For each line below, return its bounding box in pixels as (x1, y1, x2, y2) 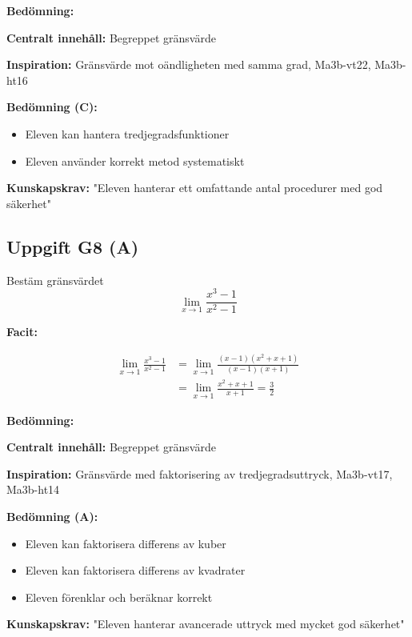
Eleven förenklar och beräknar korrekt (25, 588, 213, 605)
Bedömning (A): (6, 507, 98, 524)
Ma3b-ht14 (6, 481, 60, 498)
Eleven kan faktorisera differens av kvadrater (25, 562, 246, 579)
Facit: (6, 323, 38, 340)
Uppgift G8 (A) (6, 234, 139, 258)
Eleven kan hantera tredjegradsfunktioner (25, 125, 230, 142)
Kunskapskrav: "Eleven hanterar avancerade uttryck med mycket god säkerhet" (6, 615, 405, 632)
